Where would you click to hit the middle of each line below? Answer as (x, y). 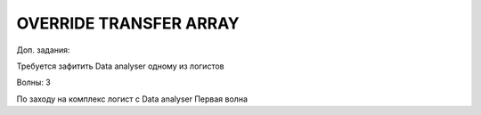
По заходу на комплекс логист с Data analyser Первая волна (132, 99)
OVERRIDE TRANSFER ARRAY (128, 23)
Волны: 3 (33, 82)
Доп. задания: (43, 50)
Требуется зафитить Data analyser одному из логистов (120, 66)
